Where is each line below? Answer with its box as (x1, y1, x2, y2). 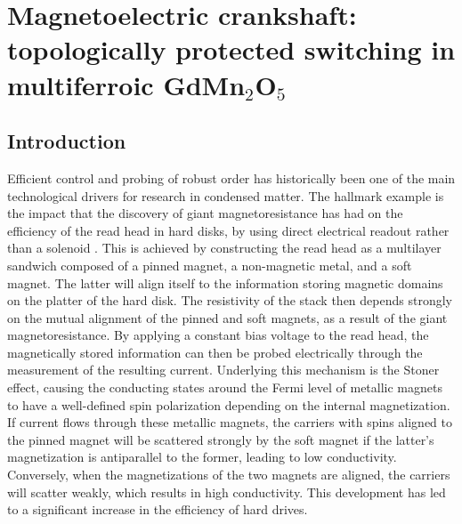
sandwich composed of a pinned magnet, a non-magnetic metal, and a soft (7, 255, 412, 274)
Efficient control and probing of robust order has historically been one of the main (7, 168, 456, 187)
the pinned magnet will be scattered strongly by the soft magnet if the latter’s (7, 430, 434, 448)
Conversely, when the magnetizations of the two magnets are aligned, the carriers (7, 465, 450, 484)
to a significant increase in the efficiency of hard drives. (7, 500, 308, 519)
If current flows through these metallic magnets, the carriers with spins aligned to (7, 413, 453, 431)
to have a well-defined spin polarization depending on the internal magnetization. (7, 395, 450, 414)
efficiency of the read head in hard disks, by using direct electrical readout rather (7, 221, 450, 239)
